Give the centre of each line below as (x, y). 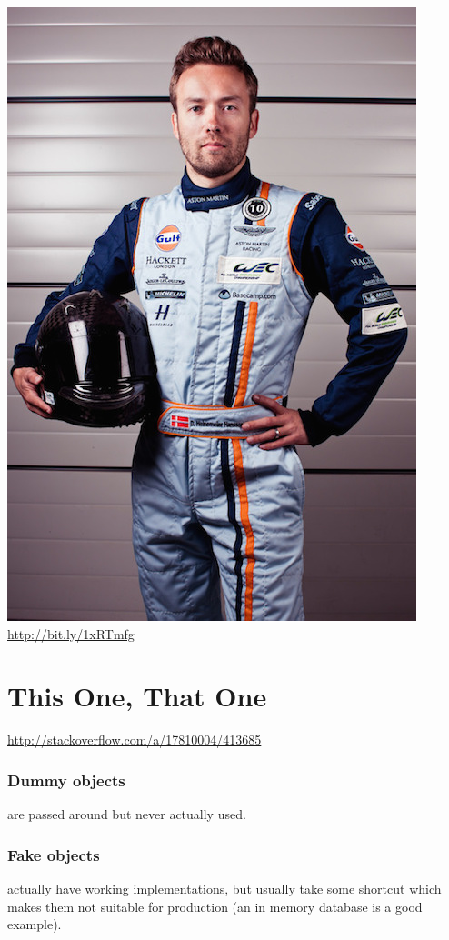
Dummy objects (66, 780)
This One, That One (137, 696)
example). (35, 924)
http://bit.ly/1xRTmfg (71, 633)
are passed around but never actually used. (127, 814)
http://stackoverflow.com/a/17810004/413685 (135, 740)
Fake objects (54, 854)
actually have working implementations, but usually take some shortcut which (224, 888)
